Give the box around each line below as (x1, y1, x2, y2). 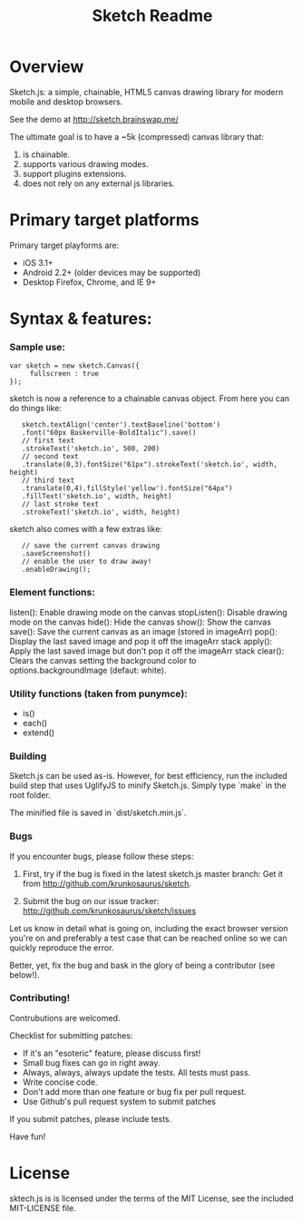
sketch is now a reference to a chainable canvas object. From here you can (9, 393, 290, 404)
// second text (21, 452, 79, 461)
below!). (9, 969, 40, 980)
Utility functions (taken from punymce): (9, 687, 188, 700)
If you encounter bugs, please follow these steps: (9, 851, 194, 862)
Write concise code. (22, 1077, 98, 1088)
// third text (21, 476, 75, 486)
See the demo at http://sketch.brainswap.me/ (9, 113, 179, 124)
